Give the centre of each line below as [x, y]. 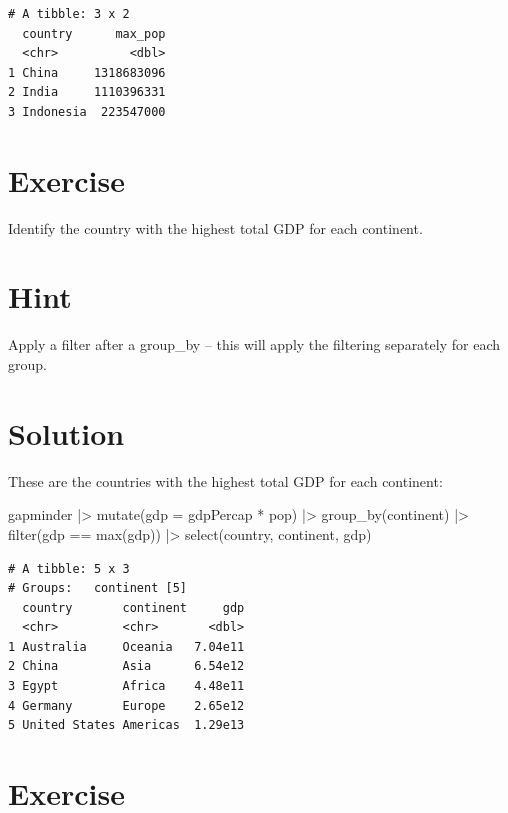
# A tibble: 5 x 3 [69, 568]
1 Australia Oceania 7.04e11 [126, 646]
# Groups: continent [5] [97, 588]
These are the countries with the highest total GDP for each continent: [225, 480]
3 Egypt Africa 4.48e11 [126, 686]
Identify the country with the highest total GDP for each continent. [215, 227]
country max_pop [94, 33]
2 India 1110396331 [87, 92]
